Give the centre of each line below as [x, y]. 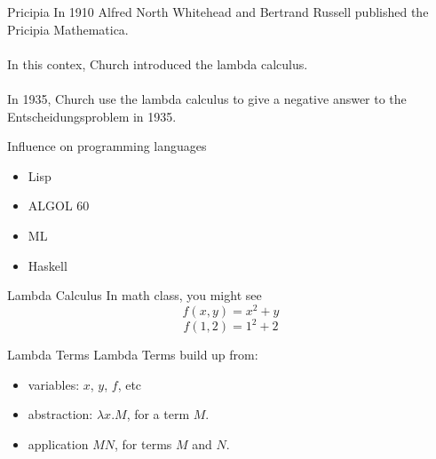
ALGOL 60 [59, 206]
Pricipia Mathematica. [68, 29]
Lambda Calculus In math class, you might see [135, 295]
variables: [54, 384]
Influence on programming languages [107, 146]
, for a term [158, 414]
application [58, 444]
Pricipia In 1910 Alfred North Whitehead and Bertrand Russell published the [218, 12]
